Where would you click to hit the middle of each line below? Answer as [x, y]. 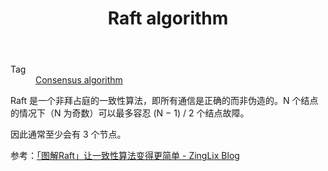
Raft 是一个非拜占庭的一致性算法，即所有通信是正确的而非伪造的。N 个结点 [164, 101]
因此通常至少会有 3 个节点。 [68, 134]
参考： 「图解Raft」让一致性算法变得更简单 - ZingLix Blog [125, 156]
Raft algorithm [168, 18]
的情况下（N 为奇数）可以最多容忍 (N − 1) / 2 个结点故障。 [130, 113]
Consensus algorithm [79, 80]
